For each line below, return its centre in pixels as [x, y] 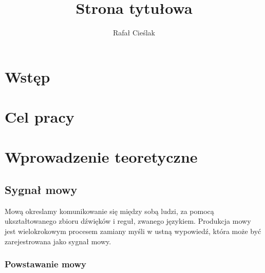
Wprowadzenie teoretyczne [101, 157]
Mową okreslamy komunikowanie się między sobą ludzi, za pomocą [109, 211]
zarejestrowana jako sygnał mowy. [58, 241]
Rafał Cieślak [134, 33]
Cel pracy [40, 117]
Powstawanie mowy [46, 264]
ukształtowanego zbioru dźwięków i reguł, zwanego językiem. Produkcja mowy [128, 221]
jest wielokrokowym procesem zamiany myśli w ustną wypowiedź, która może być [133, 231]
